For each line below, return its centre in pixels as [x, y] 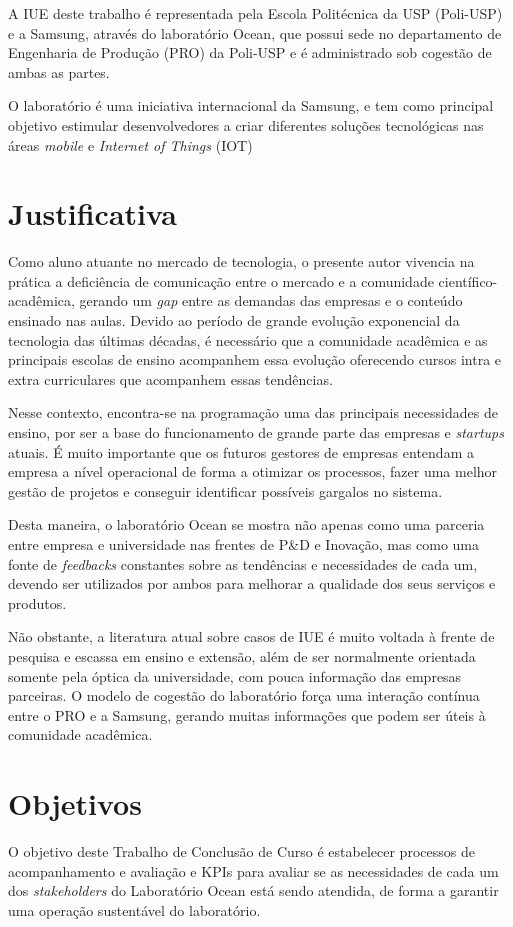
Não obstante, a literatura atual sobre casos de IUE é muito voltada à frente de [251, 636]
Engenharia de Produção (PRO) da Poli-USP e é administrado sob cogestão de [250, 52]
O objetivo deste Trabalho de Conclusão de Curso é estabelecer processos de [241, 851]
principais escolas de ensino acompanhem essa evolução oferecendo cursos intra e [255, 359]
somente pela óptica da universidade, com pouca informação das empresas [235, 675]
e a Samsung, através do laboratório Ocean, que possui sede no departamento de [255, 32]
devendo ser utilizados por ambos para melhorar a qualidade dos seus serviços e [252, 583]
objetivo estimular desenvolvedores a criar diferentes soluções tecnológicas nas [246, 124]
